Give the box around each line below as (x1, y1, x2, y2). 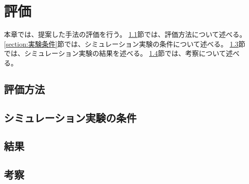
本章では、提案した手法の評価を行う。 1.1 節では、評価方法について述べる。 (4, 29, 247, 39)
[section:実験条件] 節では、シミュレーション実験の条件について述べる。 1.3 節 (4, 38, 246, 49)
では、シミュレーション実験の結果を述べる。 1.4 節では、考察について (4, 48, 226, 58)
